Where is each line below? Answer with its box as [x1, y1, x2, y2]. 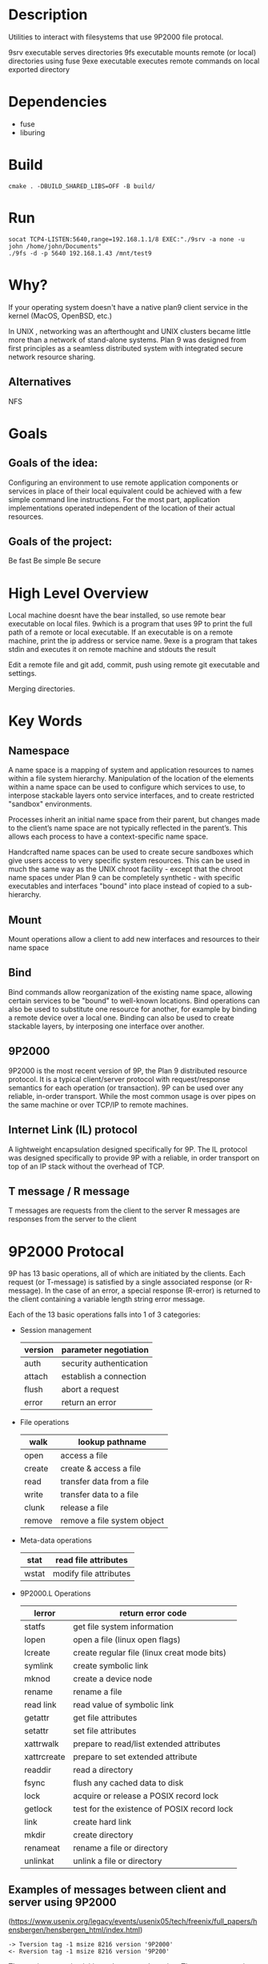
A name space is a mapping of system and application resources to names [8, 765, 254, 775]
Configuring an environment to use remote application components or [8, 477, 238, 487]
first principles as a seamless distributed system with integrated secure [8, 343, 244, 353]
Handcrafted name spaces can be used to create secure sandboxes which [8, 847, 254, 857]
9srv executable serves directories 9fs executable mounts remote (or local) [8, 47, 257, 57]
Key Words [8, 712, 82, 730]
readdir [23, 1765, 52, 1776]
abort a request [61, 1384, 120, 1395]
